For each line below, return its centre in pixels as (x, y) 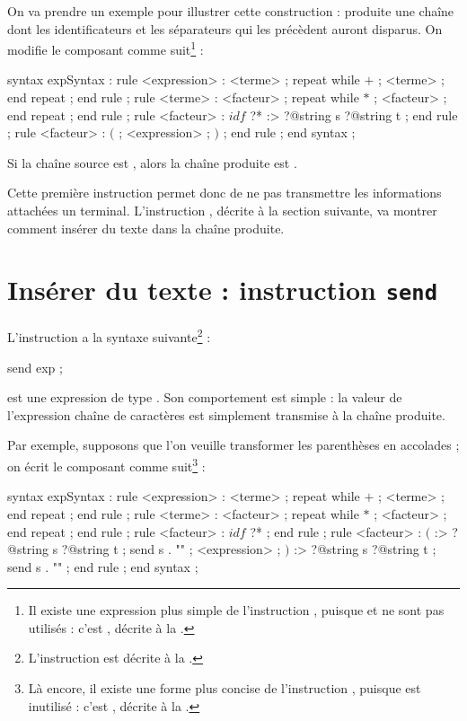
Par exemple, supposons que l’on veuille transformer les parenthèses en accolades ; (233, 445)
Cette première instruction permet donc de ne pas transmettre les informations (225, 193)
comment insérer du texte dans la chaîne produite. (146, 228)
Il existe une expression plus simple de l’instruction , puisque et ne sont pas (236, 610)
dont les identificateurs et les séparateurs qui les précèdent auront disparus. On (225, 28)
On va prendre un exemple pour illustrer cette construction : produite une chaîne (231, 11)
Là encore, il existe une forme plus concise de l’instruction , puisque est (225, 688)
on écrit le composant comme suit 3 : (106, 465)
